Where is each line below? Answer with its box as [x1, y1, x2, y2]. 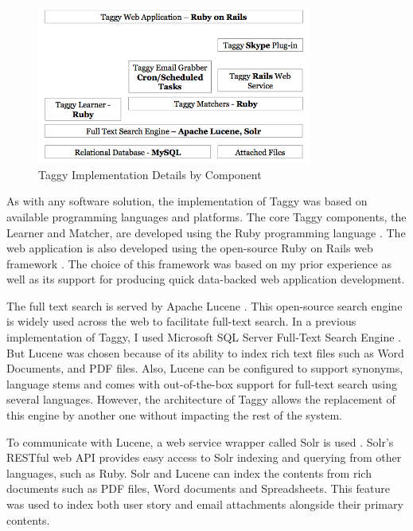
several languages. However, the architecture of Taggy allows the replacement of [6, 391, 395, 408]
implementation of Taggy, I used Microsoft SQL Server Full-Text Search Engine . [6, 329, 401, 346]
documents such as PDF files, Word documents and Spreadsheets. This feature [6, 480, 390, 497]
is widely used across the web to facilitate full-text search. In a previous [6, 313, 357, 330]
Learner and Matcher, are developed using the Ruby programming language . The [6, 224, 406, 240]
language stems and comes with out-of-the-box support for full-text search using [6, 375, 397, 392]
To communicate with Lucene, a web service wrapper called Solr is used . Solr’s [6, 433, 394, 450]
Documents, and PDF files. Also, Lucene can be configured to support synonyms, [6, 360, 403, 377]
